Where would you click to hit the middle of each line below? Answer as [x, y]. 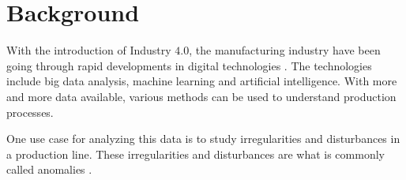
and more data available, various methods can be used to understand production [201, 96]
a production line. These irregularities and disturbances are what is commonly [195, 154]
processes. [30, 112]
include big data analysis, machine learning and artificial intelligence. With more [202, 81]
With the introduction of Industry [89, 50]
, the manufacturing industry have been [285, 50]
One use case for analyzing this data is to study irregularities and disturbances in [203, 139]
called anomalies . [49, 169]
